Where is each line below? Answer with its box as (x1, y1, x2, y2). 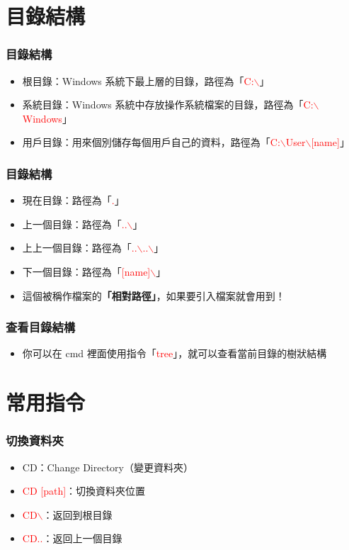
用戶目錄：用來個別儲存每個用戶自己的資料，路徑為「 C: (22, 135, 280, 150)
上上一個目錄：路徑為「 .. (22, 240, 137, 255)
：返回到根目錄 (42, 507, 113, 522)
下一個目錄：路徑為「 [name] (22, 264, 151, 279)
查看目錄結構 (6, 318, 76, 336)
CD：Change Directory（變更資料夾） (22, 459, 193, 474)
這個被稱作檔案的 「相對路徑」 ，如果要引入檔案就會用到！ (22, 288, 285, 303)
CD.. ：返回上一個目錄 (22, 531, 122, 546)
